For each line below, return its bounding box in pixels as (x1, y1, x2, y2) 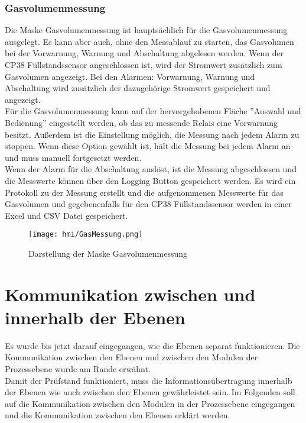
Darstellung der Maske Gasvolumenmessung (28, 247, 188, 259)
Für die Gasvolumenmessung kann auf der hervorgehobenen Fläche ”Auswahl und (5, 105, 301, 117)
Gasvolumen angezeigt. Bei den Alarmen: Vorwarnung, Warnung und (5, 70, 255, 82)
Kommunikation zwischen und (5, 282, 256, 306)
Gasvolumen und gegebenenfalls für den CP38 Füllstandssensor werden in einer (5, 198, 292, 210)
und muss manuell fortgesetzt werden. (5, 151, 142, 163)
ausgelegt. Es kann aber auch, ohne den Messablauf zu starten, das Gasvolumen (5, 35, 294, 47)
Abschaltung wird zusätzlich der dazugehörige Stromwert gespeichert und (5, 82, 271, 94)
